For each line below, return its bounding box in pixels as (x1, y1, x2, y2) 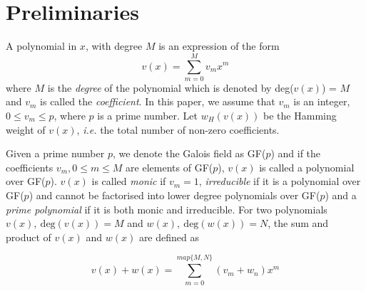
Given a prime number (6, 146, 105, 161)
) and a (325, 188, 357, 202)
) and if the (270, 146, 321, 161)
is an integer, (293, 94, 350, 109)
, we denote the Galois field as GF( (112, 146, 266, 161)
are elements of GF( (126, 159, 213, 174)
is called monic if (91, 174, 166, 189)
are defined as (138, 229, 199, 244)
